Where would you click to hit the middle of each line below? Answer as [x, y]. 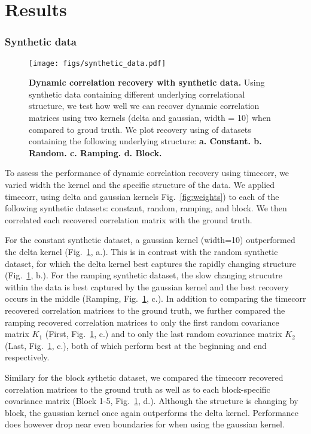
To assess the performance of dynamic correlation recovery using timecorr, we [147, 173]
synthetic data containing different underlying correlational [137, 94]
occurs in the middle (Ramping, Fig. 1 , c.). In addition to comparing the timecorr [155, 298]
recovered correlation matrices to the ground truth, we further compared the [145, 310]
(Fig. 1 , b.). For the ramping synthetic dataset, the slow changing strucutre [144, 275]
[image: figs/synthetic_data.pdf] [97, 63]
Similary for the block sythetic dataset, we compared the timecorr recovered [144, 377]
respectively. [27, 357]
